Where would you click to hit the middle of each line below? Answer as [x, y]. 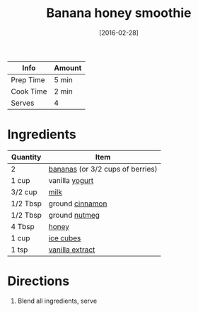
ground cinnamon [78, 204]
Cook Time [29, 91]
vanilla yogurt [71, 180]
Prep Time [28, 79]
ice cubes [65, 238]
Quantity [26, 157]
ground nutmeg [74, 215]
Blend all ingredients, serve [57, 301]
